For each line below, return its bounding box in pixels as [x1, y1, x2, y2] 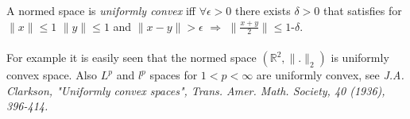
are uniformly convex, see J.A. [256, 67, 404, 83]
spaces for [149, 67, 198, 83]
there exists [234, 2, 291, 18]
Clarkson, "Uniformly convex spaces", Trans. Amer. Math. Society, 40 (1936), [6, 82, 385, 98]
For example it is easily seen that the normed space [6, 49, 257, 66]
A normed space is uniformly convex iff [6, 2, 195, 18]
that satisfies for [323, 2, 402, 18]
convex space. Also [6, 67, 98, 83]
